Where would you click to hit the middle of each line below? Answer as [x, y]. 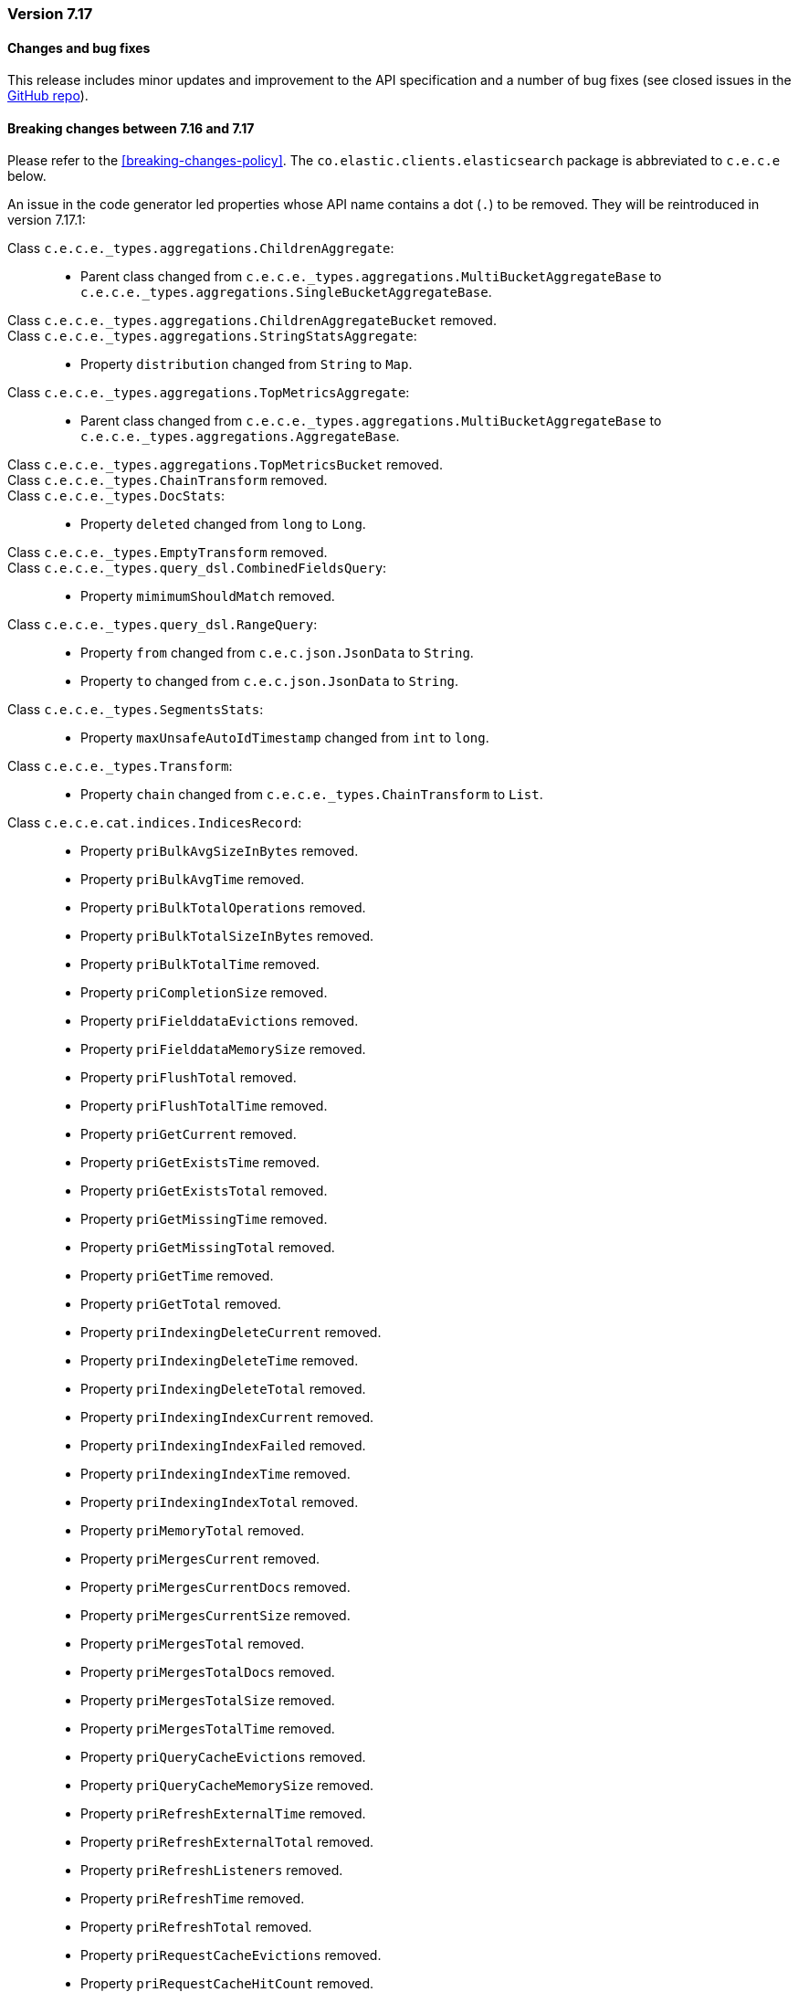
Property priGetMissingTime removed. [204, 1219]
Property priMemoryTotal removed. [193, 1531]
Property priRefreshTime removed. [193, 1899]
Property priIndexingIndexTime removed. [215, 1474]
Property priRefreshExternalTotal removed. [227, 1842]
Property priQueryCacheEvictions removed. [223, 1757]
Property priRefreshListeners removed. [212, 1871]
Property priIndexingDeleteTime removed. [220, 1361]
